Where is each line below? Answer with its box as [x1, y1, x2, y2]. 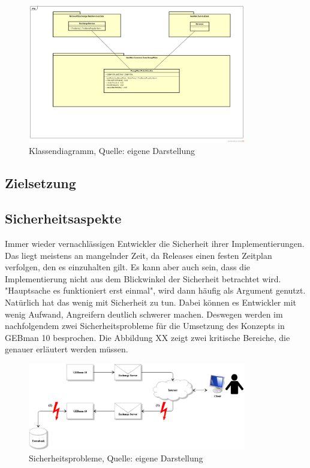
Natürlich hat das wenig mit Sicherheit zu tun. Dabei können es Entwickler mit [5, 295, 296, 308]
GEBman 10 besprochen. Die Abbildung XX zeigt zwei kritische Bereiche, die [5, 331, 290, 343]
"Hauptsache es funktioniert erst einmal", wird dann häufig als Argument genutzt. [5, 284, 306, 297]
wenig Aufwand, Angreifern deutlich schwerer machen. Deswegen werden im [5, 307, 283, 320]
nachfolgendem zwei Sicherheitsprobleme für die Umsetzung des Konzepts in [5, 319, 285, 332]
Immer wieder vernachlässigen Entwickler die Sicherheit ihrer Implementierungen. [5, 237, 305, 249]
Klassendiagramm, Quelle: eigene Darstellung [29, 144, 195, 157]
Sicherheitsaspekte [5, 209, 122, 228]
